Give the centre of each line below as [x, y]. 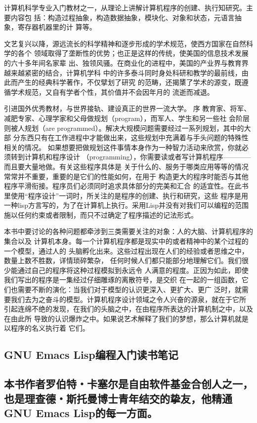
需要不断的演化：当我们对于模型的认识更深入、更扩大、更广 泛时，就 [129, 289]
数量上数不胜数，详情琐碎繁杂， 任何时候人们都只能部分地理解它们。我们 [123, 260]
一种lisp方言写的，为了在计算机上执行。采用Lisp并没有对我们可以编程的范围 [127, 205]
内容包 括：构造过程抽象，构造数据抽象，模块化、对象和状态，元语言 [123, 17]
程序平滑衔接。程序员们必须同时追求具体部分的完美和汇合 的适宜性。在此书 [126, 186]
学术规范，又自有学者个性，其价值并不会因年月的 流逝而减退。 [112, 92]
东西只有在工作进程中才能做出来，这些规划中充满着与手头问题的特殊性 [134, 137]
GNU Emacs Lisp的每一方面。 [81, 412]
